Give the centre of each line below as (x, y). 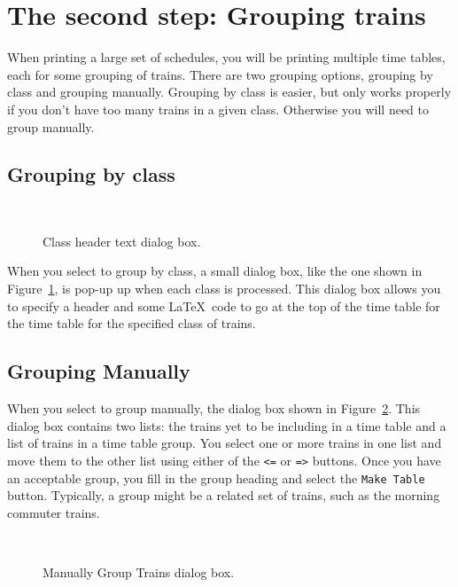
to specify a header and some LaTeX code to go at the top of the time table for (224, 305)
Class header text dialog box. (122, 241)
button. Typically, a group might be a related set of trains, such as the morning (224, 495)
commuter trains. (54, 512)
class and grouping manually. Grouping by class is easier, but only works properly (229, 92)
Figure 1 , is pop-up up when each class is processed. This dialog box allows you (224, 289)
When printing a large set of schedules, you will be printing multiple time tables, (226, 57)
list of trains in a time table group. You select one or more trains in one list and (225, 443)
